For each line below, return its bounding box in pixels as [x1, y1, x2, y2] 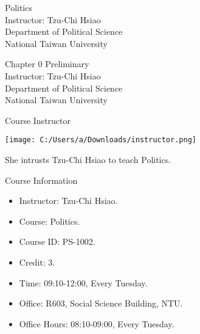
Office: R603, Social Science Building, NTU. [19, 297, 183, 310]
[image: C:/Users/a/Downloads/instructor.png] [5, 136, 196, 145]
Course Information [5, 173, 78, 186]
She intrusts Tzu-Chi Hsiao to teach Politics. [5, 153, 171, 165]
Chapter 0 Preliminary [5, 57, 89, 70]
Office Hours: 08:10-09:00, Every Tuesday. [19, 317, 174, 330]
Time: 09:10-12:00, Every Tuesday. [19, 276, 148, 289]
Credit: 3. [19, 255, 55, 268]
